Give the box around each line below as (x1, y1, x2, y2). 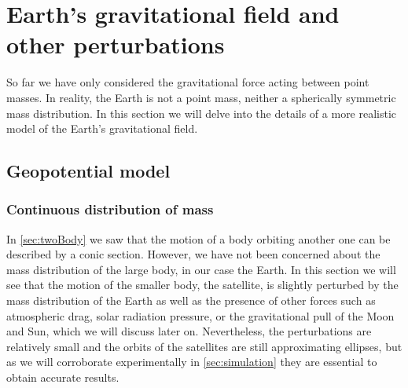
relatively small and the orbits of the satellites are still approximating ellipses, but (6, 338, 402, 354)
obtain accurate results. (6, 369, 119, 386)
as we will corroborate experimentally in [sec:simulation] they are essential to (6, 353, 377, 370)
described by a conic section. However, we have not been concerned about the (6, 246, 380, 262)
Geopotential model (6, 159, 171, 183)
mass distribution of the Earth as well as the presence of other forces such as (6, 292, 376, 309)
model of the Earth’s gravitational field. (6, 120, 198, 137)
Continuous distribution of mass (6, 199, 214, 219)
